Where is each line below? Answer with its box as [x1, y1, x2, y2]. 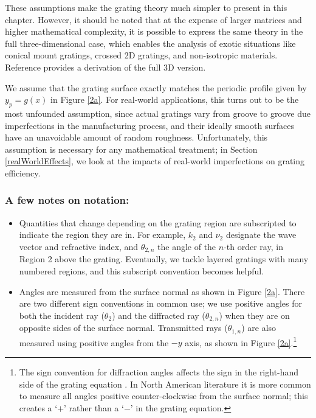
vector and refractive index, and [19, 240, 139, 253]
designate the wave [225, 228, 297, 241]
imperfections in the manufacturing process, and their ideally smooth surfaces [5, 119, 294, 131]
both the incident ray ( [19, 308, 105, 321]
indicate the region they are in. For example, [19, 228, 186, 241]
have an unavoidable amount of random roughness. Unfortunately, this [5, 131, 268, 144]
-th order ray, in [224, 240, 283, 253]
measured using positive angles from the [19, 336, 169, 349]
